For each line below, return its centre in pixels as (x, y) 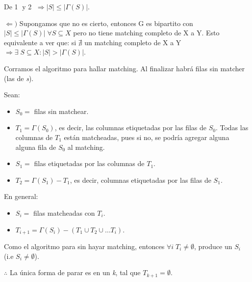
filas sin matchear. (61, 111)
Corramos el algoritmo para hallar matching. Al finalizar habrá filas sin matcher (124, 68)
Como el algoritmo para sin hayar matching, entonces (84, 246)
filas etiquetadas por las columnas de (89, 163)
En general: (21, 196)
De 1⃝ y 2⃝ (19, 6)
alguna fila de (36, 147)
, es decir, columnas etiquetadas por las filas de (140, 180)
